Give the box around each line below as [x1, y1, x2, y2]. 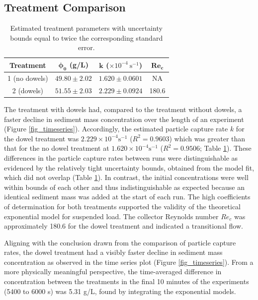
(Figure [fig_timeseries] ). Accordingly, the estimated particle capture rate [4, 123, 228, 134]
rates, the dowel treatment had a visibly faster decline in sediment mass [4, 247, 223, 257]
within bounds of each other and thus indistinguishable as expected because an [4, 181, 245, 192]
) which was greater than [169, 133, 246, 143]
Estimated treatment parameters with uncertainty [10, 23, 163, 33]
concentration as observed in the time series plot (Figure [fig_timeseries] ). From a [4, 256, 254, 267]
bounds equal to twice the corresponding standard [10, 32, 163, 43]
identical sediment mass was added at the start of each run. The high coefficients [4, 191, 251, 202]
